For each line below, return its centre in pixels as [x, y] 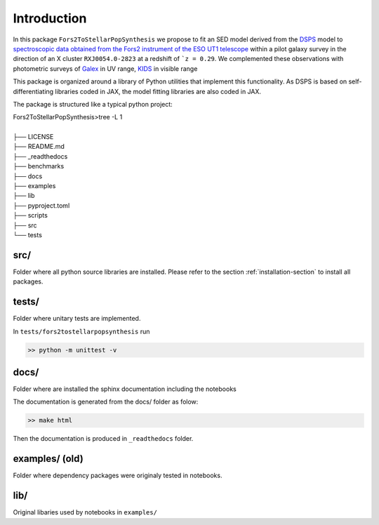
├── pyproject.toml [41, 205]
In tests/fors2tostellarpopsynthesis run [81, 331]
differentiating [33, 91]
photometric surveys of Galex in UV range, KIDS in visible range [105, 68]
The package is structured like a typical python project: [93, 104]
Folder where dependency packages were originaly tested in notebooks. [118, 476]
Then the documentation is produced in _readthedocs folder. [103, 439]
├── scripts [31, 215]
